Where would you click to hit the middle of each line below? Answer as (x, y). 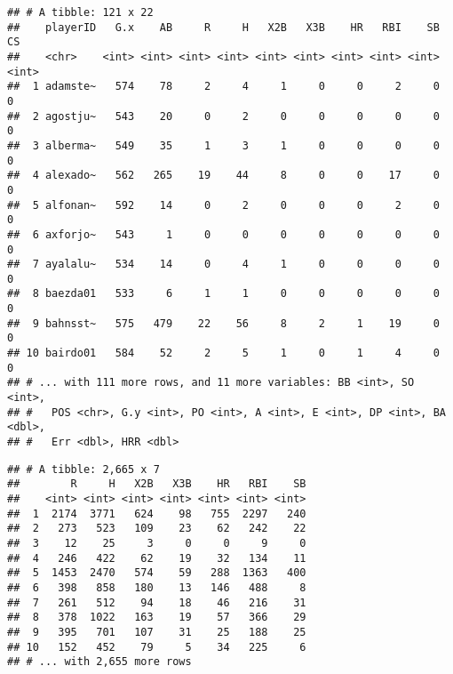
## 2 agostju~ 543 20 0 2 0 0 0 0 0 (223, 116)
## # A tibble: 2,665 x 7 (83, 469)
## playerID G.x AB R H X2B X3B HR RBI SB (223, 27)
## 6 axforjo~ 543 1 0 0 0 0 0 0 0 (223, 234)
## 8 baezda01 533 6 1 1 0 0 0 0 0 (223, 294)
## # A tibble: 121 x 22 (80, 12)
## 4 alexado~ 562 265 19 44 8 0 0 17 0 (223, 176)
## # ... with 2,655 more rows (99, 662)
